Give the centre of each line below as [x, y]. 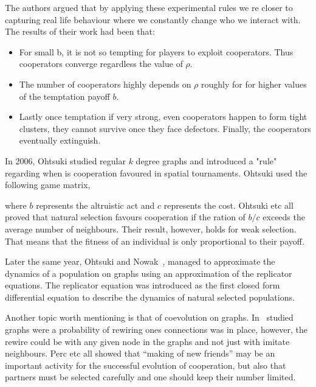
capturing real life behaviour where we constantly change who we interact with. [153, 19]
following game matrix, [48, 185]
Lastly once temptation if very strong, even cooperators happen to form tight [163, 117]
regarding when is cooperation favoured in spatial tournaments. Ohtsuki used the [156, 173]
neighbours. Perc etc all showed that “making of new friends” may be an [140, 353]
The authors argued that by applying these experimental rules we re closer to [149, 7]
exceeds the [284, 217]
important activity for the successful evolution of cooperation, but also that [146, 365]
